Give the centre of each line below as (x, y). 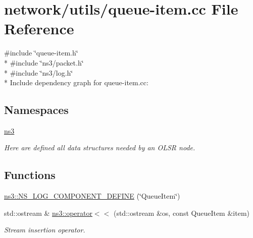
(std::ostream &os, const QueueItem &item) (181, 213)
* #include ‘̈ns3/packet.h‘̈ (44, 62)
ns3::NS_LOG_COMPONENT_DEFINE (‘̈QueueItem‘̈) (92, 196)
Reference (39, 28)
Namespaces (36, 110)
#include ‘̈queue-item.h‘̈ (41, 53)
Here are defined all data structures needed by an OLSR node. (100, 147)
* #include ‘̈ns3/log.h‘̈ (39, 72)
